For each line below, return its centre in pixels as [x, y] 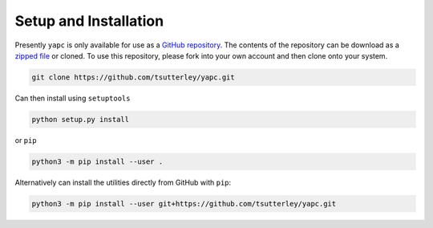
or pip [26, 140]
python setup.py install [81, 119]
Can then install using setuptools [73, 98]
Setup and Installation [89, 21]
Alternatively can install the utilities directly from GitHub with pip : [123, 182]
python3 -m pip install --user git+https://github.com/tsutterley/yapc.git [184, 204]
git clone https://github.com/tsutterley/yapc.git [134, 77]
